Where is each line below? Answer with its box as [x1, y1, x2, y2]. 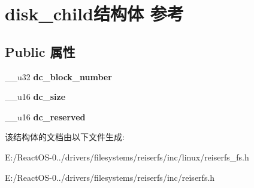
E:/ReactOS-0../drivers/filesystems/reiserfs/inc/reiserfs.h [5, 171, 215, 183]
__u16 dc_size [5, 90, 66, 103]
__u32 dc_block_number [5, 70, 112, 83]
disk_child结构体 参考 [5, 1, 184, 26]
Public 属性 [5, 42, 75, 60]
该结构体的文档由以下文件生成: [5, 131, 125, 143]
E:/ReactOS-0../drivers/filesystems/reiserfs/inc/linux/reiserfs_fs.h [5, 150, 249, 163]
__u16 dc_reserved [5, 110, 86, 123]
